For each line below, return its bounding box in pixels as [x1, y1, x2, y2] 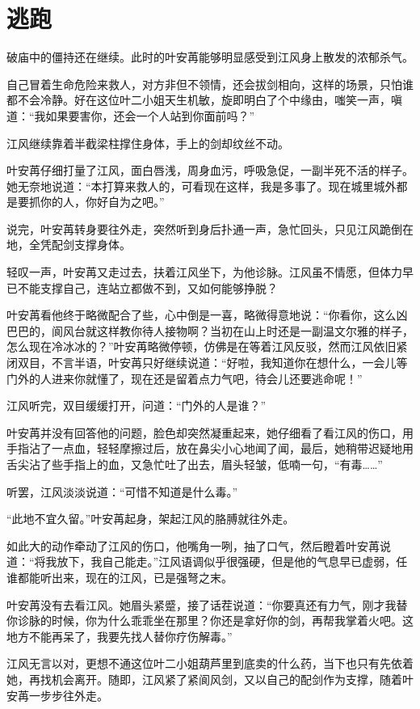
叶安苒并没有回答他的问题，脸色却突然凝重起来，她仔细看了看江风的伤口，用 [6, 424, 414, 441]
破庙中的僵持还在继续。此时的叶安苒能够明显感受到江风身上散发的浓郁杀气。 [6, 49, 414, 65]
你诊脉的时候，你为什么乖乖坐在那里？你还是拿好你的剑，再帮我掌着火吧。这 [6, 612, 414, 629]
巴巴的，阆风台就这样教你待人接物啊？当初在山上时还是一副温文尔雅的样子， [6, 322, 414, 339]
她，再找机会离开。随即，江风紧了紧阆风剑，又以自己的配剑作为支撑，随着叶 [6, 670, 414, 687]
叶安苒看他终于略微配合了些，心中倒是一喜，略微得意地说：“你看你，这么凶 [6, 306, 408, 323]
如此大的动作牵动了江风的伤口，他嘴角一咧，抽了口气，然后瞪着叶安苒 [6, 537, 380, 554]
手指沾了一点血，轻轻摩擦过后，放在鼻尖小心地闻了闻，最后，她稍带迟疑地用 [6, 440, 414, 457]
